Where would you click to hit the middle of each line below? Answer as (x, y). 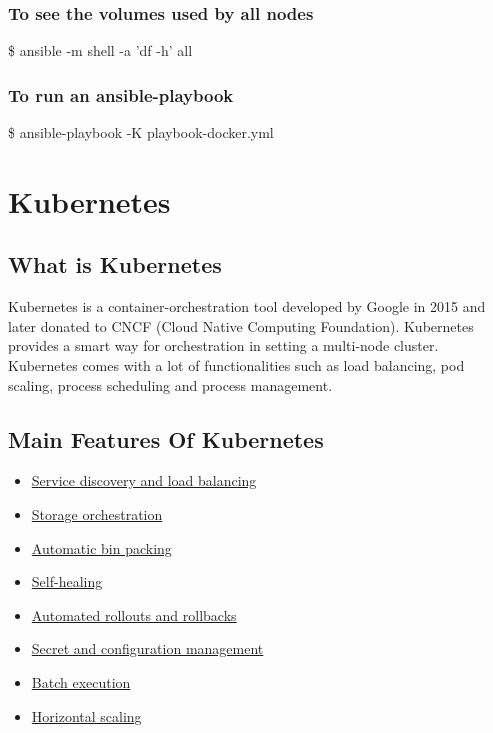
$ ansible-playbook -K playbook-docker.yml (141, 132)
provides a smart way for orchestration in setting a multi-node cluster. (223, 345)
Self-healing (67, 581)
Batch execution (81, 681)
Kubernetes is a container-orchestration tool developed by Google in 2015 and (247, 306)
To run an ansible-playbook (121, 94)
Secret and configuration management (147, 648)
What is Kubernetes (115, 264)
